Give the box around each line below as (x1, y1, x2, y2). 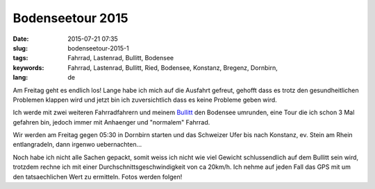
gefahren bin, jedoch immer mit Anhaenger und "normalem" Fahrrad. (12, 118, 210, 126)
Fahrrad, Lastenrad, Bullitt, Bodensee (67, 54, 174, 62)
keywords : (12, 63, 44, 72)
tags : (12, 54, 28, 62)
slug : (12, 44, 28, 52)
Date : (12, 35, 29, 43)
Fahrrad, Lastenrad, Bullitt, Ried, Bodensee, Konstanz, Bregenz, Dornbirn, (67, 63, 278, 72)
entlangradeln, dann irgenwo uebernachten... (12, 141, 142, 149)
